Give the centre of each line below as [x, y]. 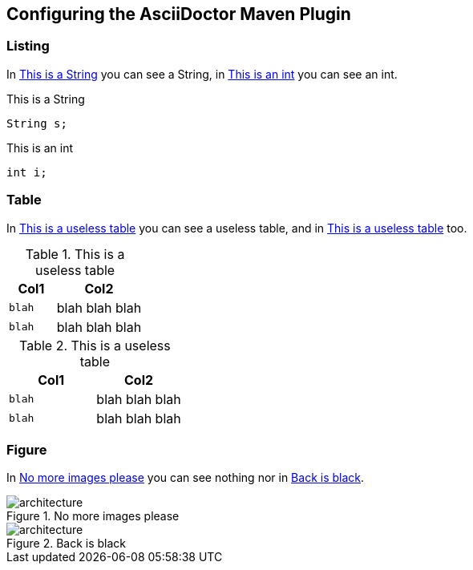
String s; [37, 123]
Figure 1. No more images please [93, 516]
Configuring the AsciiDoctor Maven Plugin [179, 14]
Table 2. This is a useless [95, 345]
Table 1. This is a [75, 254]
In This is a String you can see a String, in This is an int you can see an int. [202, 74]
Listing [28, 46]
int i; [27, 172]
